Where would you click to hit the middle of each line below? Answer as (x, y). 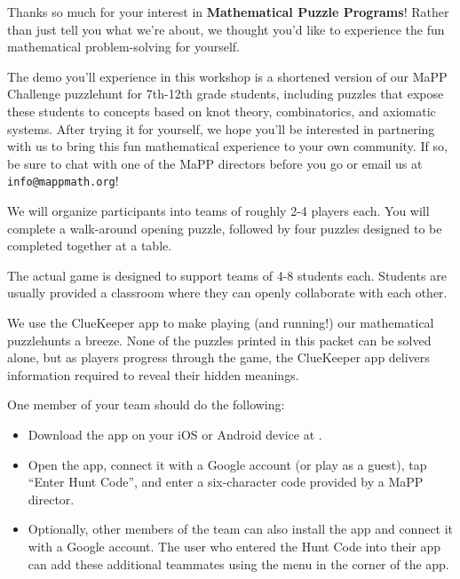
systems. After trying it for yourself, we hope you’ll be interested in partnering (221, 128)
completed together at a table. (90, 246)
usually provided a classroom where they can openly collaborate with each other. (227, 293)
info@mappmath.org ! (63, 181)
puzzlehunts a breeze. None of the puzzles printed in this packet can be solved (219, 340)
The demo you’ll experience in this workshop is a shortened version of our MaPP (227, 76)
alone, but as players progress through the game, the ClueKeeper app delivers (218, 357)
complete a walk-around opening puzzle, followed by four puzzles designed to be (225, 228)
